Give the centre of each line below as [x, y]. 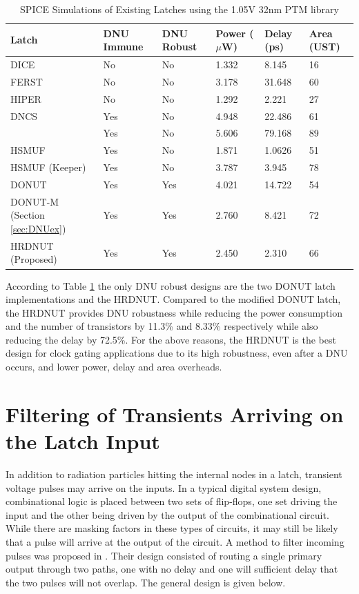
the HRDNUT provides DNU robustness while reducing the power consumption [174, 312]
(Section [28, 215]
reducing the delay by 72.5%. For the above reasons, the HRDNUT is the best [171, 339]
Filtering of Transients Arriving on [175, 414]
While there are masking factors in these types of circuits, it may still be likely [172, 528]
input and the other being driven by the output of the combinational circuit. [167, 514]
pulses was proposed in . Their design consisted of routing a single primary [164, 555]
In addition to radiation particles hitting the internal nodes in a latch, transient [174, 474]
